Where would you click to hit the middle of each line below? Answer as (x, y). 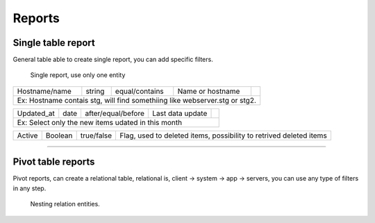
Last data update (180, 113)
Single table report (54, 43)
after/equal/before (115, 113)
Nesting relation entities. (65, 204)
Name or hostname (209, 91)
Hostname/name (44, 91)
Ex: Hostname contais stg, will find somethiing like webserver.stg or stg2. (137, 100)
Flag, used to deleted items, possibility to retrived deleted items (224, 135)
